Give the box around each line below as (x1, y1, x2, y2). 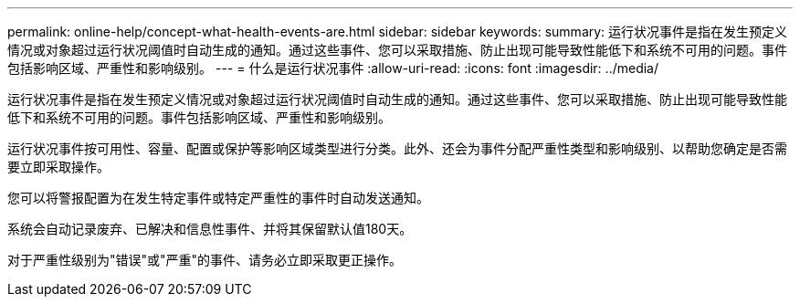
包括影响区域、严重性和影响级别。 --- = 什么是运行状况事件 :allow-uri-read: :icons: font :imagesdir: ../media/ (7, 60, 659, 76)
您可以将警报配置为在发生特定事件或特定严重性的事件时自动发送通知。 (7, 190, 429, 205)
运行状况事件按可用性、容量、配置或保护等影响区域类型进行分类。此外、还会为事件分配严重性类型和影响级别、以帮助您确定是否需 (7, 141, 787, 156)
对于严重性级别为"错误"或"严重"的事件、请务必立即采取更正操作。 (7, 252, 403, 267)
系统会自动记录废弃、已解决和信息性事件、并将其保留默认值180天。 (7, 221, 413, 236)
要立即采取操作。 (7, 159, 110, 174)
